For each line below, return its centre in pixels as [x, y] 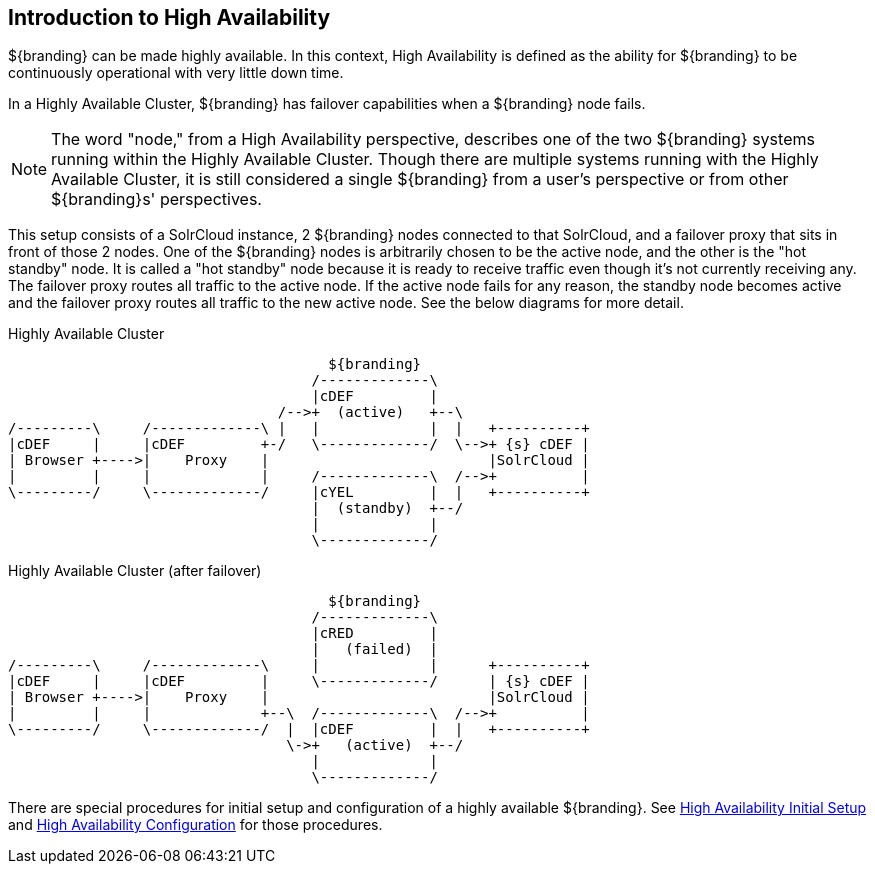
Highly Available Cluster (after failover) [135, 571]
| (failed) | [374, 649]
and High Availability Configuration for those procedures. [195, 825]
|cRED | [374, 633]
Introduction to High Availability [169, 17]
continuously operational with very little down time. [176, 73]
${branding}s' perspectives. [156, 199]
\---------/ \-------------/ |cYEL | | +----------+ [299, 492]
